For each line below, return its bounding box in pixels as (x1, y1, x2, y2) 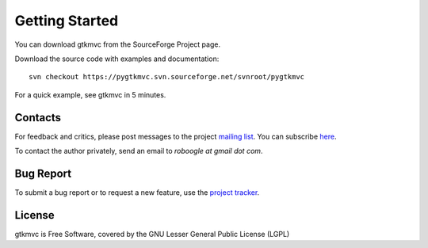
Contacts (14, 111, 62, 124)
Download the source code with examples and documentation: (14, 54, 220, 63)
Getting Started (14, 12, 119, 29)
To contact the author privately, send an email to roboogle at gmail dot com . (14, 147, 263, 156)
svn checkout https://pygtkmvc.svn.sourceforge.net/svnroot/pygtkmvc (29, 72, 305, 82)
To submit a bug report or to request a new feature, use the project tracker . (14, 187, 260, 197)
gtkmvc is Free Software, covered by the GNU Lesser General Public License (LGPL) (14, 229, 290, 238)
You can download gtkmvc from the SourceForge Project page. (14, 40, 221, 49)
